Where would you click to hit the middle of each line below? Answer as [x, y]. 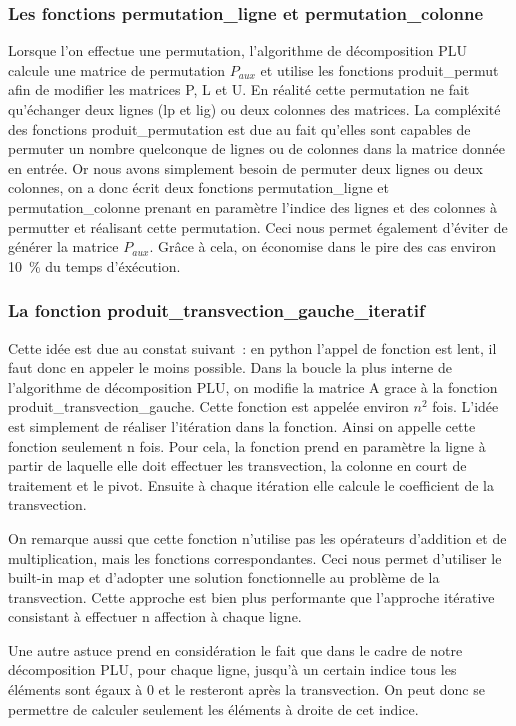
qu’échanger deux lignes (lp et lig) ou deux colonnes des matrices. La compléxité [254, 109]
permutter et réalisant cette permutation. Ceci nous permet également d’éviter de [258, 226]
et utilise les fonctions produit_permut [379, 69]
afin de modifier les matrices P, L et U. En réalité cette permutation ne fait [239, 89]
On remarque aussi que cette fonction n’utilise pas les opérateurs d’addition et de [257, 537]
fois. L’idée [465, 406]
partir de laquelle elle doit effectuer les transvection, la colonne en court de [237, 465]
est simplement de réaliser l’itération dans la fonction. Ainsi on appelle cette [242, 425]
